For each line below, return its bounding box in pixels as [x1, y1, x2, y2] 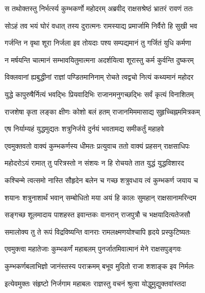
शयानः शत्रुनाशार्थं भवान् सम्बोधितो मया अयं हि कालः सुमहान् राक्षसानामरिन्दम [5, 192, 196, 202]
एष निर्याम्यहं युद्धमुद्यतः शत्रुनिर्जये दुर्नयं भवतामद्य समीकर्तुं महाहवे [5, 123, 164, 134]
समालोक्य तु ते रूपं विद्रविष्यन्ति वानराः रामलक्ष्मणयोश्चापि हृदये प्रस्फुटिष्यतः [5, 226, 191, 237]
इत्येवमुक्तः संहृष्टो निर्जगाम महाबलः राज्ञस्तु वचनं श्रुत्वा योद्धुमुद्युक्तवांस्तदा [5, 278, 186, 288]
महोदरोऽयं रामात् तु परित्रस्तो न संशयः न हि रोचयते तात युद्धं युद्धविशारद [5, 157, 184, 168]
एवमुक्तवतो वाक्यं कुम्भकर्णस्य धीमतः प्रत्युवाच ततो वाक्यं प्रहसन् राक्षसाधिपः [5, 140, 190, 151]
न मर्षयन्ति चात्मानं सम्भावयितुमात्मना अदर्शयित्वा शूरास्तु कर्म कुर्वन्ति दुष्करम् [5, 54, 194, 65]
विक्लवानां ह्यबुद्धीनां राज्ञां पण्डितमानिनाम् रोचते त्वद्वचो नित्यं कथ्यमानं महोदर [5, 72, 194, 82]
